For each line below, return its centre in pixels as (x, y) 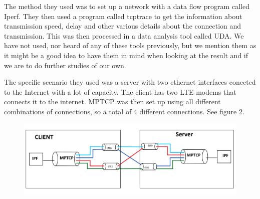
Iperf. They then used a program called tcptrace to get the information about (123, 16)
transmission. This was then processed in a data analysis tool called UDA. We (124, 35)
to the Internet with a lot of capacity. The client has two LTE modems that (120, 91)
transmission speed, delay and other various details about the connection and (123, 26)
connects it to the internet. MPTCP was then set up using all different (112, 102)
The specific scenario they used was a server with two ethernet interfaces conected (130, 82)
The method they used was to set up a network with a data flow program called (127, 6)
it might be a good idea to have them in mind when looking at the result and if (126, 55)
